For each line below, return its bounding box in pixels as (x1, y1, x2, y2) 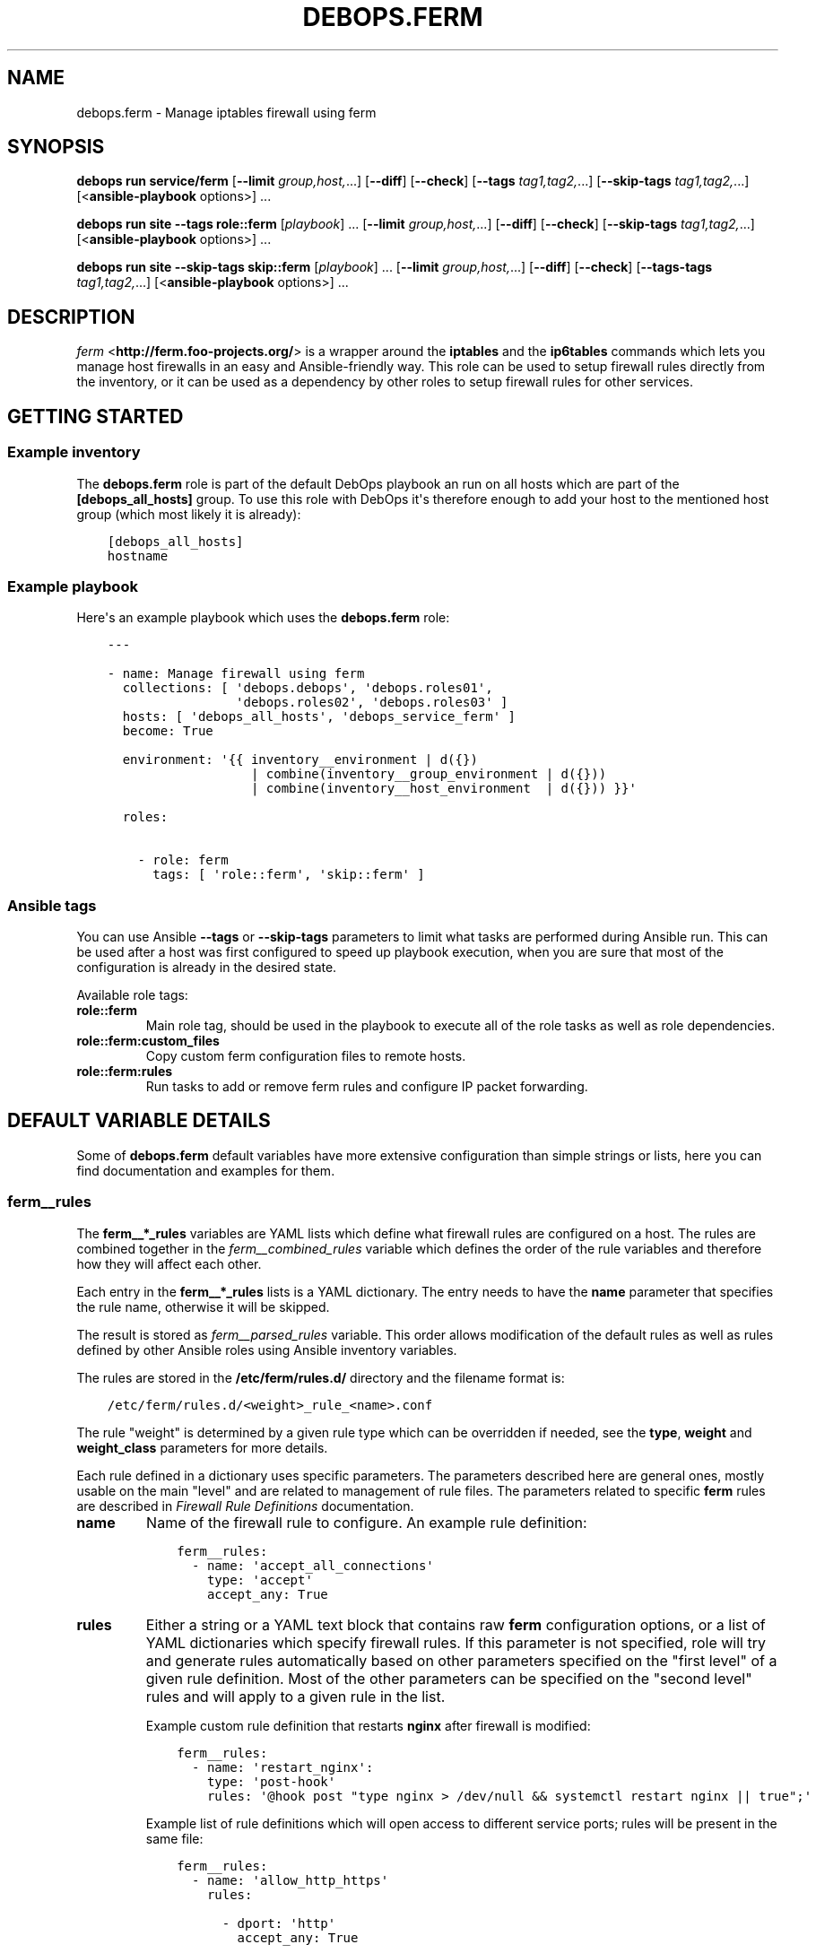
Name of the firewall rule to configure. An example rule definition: (146, 1513, 587, 1532)
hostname (107, 548, 169, 563)
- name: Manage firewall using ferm (107, 666, 365, 681)
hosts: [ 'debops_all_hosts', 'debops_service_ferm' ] (122, 709, 516, 725)
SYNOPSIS (7, 135, 105, 159)
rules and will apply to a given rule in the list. (145, 1687, 446, 1706)
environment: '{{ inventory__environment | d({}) (122, 752, 478, 768)
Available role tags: (76, 987, 188, 1003)
